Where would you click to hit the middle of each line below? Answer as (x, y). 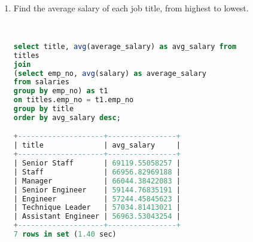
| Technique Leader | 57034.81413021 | (97, 208)
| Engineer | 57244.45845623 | (97, 199)
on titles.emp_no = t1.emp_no (74, 100)
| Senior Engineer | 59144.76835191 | (97, 190)
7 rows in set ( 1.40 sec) (65, 235)
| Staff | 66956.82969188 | (97, 172)
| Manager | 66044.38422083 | (97, 181)
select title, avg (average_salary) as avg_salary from (125, 46)
